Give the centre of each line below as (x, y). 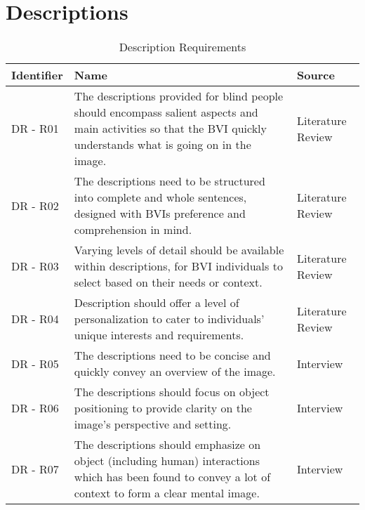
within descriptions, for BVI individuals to (178, 266)
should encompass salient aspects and (166, 112)
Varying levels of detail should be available (179, 250)
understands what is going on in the (162, 145)
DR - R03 (35, 266)
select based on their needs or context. (168, 282)
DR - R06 (35, 408)
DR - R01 (35, 129)
